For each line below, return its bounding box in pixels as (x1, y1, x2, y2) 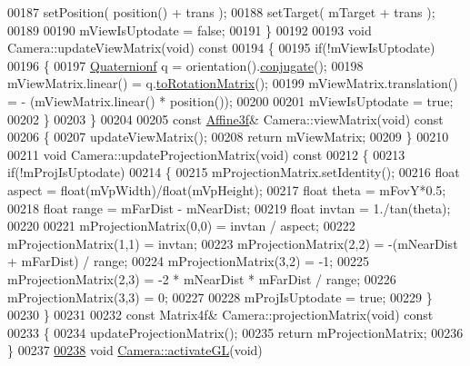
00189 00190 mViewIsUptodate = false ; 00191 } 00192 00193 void (7, 20, 372, 39)
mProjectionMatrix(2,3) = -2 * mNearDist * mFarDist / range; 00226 (7, 269, 396, 288)
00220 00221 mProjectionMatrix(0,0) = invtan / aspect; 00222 (7, 216, 355, 235)
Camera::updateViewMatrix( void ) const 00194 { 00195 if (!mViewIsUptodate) (7, 38, 435, 57)
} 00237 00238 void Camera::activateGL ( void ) (7, 341, 263, 360)
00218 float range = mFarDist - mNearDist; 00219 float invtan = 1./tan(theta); (7, 198, 451, 217)
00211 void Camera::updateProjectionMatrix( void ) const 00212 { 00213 (7, 144, 405, 163)
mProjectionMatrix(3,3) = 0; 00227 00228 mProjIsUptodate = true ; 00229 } (7, 287, 433, 306)
